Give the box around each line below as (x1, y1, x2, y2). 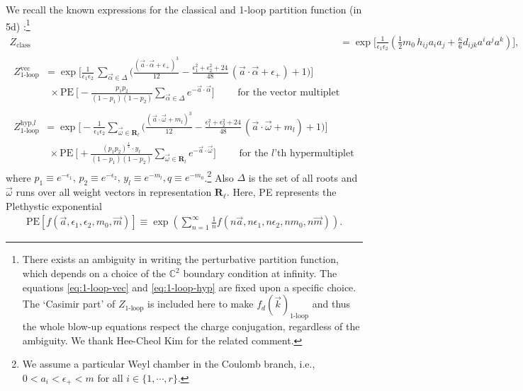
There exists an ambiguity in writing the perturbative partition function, (22, 252, 339, 267)
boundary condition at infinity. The (183, 266, 337, 280)
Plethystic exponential (6, 198, 103, 213)
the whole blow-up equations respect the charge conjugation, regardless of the (22, 318, 360, 333)
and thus (312, 296, 351, 311)
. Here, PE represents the (226, 185, 337, 199)
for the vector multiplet (237, 88, 340, 98)
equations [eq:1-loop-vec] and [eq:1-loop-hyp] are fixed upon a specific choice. (22, 279, 356, 294)
